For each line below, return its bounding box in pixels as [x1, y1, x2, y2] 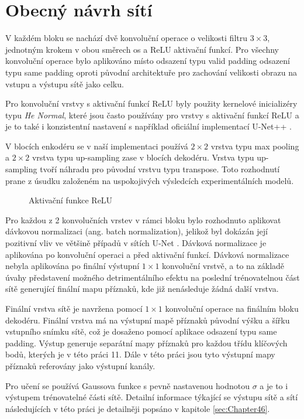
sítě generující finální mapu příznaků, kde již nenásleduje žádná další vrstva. [5, 282, 279, 295]
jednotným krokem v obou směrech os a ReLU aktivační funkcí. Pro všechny [5, 43, 279, 55]
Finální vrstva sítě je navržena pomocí [5, 302, 143, 314]
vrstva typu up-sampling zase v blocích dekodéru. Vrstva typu [32, 151, 254, 163]
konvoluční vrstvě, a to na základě [162, 260, 285, 272]
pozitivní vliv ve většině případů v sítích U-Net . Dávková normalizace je [5, 237, 267, 249]
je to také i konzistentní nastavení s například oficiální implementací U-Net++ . [5, 120, 292, 132]
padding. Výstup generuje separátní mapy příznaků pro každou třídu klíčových [5, 336, 288, 349]
